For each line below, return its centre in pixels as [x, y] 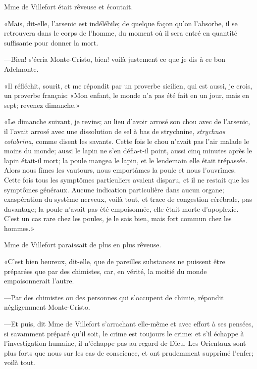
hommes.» [19, 228]
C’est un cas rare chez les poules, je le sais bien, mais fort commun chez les [118, 218]
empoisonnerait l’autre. [39, 281]
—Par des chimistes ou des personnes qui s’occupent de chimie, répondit [114, 297]
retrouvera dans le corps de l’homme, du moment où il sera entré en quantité [121, 33]
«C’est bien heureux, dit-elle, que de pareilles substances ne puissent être [115, 261]
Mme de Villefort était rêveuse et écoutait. [69, 6]
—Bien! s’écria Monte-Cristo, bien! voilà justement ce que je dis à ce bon [115, 59]
